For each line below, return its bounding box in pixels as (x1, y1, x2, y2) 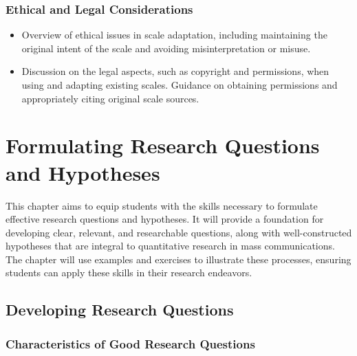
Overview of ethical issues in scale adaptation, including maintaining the (21, 27, 327, 42)
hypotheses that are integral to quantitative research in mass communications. (6, 238, 335, 253)
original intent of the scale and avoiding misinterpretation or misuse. (21, 41, 311, 55)
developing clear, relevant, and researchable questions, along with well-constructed (6, 225, 352, 239)
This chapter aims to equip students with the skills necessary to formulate (6, 198, 318, 212)
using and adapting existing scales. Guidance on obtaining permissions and (21, 78, 338, 91)
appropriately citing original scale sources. (21, 91, 199, 105)
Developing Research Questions (6, 299, 234, 320)
